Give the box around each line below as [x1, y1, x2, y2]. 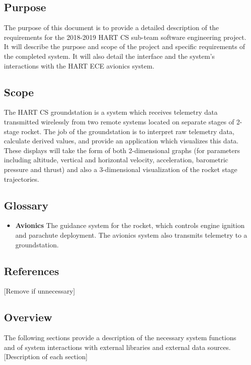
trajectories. [4, 174, 39, 184]
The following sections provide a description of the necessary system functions [4, 332, 236, 343]
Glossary [4, 197, 49, 212]
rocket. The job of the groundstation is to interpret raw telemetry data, [21, 126, 234, 136]
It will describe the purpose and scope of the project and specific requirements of [4, 41, 245, 52]
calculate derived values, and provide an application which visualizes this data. [4, 136, 239, 146]
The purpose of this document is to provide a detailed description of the [4, 22, 219, 33]
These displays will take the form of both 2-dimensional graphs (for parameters [4, 145, 240, 155]
